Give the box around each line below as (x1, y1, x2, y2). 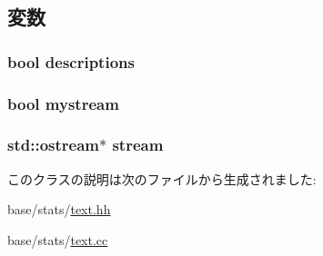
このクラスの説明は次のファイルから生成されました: (7, 169, 317, 188)
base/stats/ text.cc (7, 230, 108, 249)
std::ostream (7, 133, 99, 156)
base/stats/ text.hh (7, 200, 111, 219)
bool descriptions (7, 50, 135, 73)
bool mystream (7, 92, 119, 114)
